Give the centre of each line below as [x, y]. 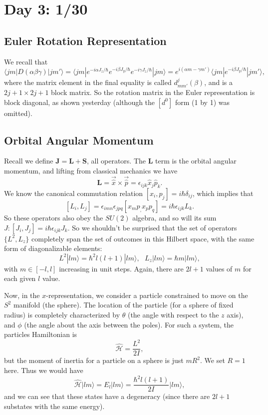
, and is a [219, 82]
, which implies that [223, 193]
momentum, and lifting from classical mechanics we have [91, 171]
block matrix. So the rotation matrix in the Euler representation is [153, 92]
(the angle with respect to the [173, 315]
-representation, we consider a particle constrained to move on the [147, 295]
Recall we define [29, 161]
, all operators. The [116, 161]
